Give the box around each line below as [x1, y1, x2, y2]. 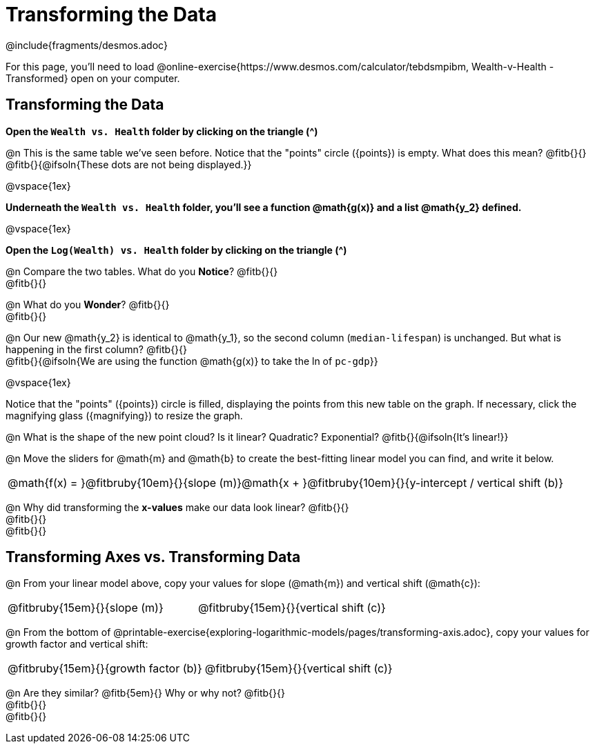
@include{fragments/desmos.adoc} [6, 39, 168, 51]
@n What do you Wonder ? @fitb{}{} [6, 298, 170, 310]
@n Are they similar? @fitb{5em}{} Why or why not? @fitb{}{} [6, 687, 285, 699]
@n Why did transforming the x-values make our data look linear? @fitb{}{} [6, 501, 349, 513]
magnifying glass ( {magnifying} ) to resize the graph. [6, 409, 243, 421]
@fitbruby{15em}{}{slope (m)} [8, 601, 164, 615]
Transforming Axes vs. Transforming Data [6, 548, 301, 566]
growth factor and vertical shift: [6, 638, 148, 650]
